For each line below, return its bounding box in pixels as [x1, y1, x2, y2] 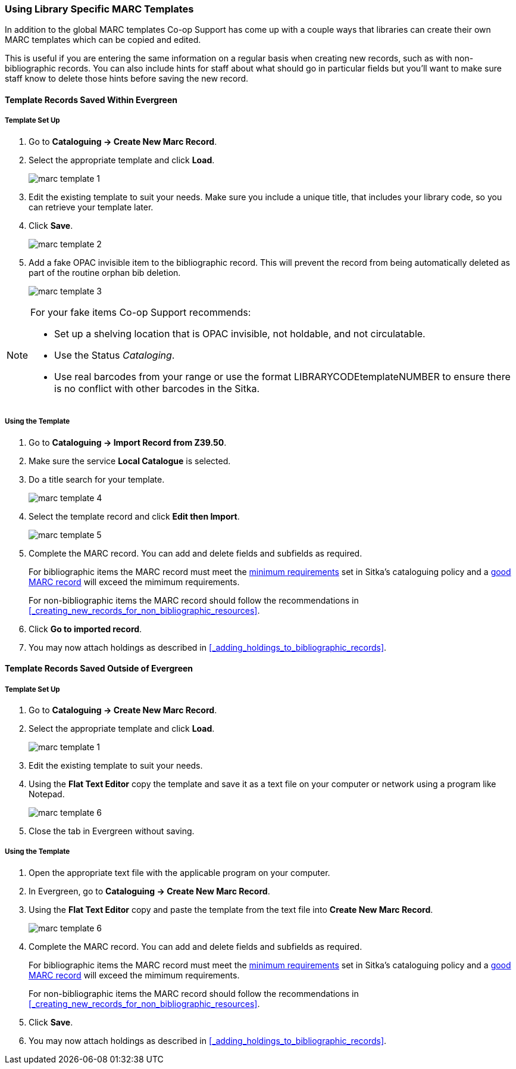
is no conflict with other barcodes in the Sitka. [54, 382, 260, 394]
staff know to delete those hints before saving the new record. [5, 73, 249, 84]
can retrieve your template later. [29, 201, 154, 212]
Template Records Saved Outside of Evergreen [5, 663, 193, 674]
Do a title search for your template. [29, 474, 165, 484]
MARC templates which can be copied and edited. [5, 35, 201, 45]
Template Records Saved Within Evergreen [5, 94, 177, 105]
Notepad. [29, 788, 65, 799]
